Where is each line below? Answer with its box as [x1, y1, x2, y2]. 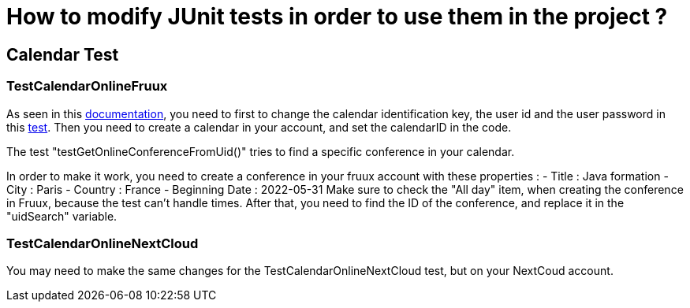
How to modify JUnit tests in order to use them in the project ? [6, 3, 668, 30]
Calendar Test [6, 44, 119, 65]
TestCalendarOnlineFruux [6, 78, 168, 95]
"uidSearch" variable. [6, 209, 117, 223]
